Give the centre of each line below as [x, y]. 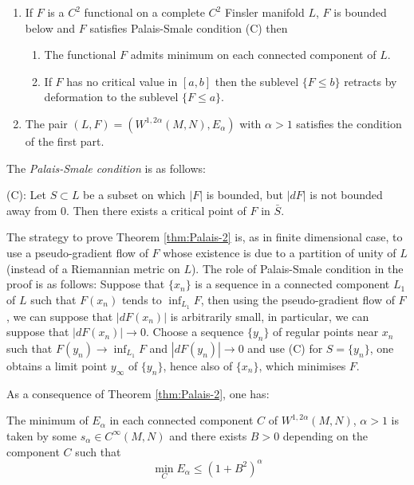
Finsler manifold [264, 12]
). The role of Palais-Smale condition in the [297, 268]
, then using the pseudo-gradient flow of [298, 299]
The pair [46, 123]
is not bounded [346, 195]
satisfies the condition [349, 123]
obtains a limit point [57, 365]
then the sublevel [257, 81]
